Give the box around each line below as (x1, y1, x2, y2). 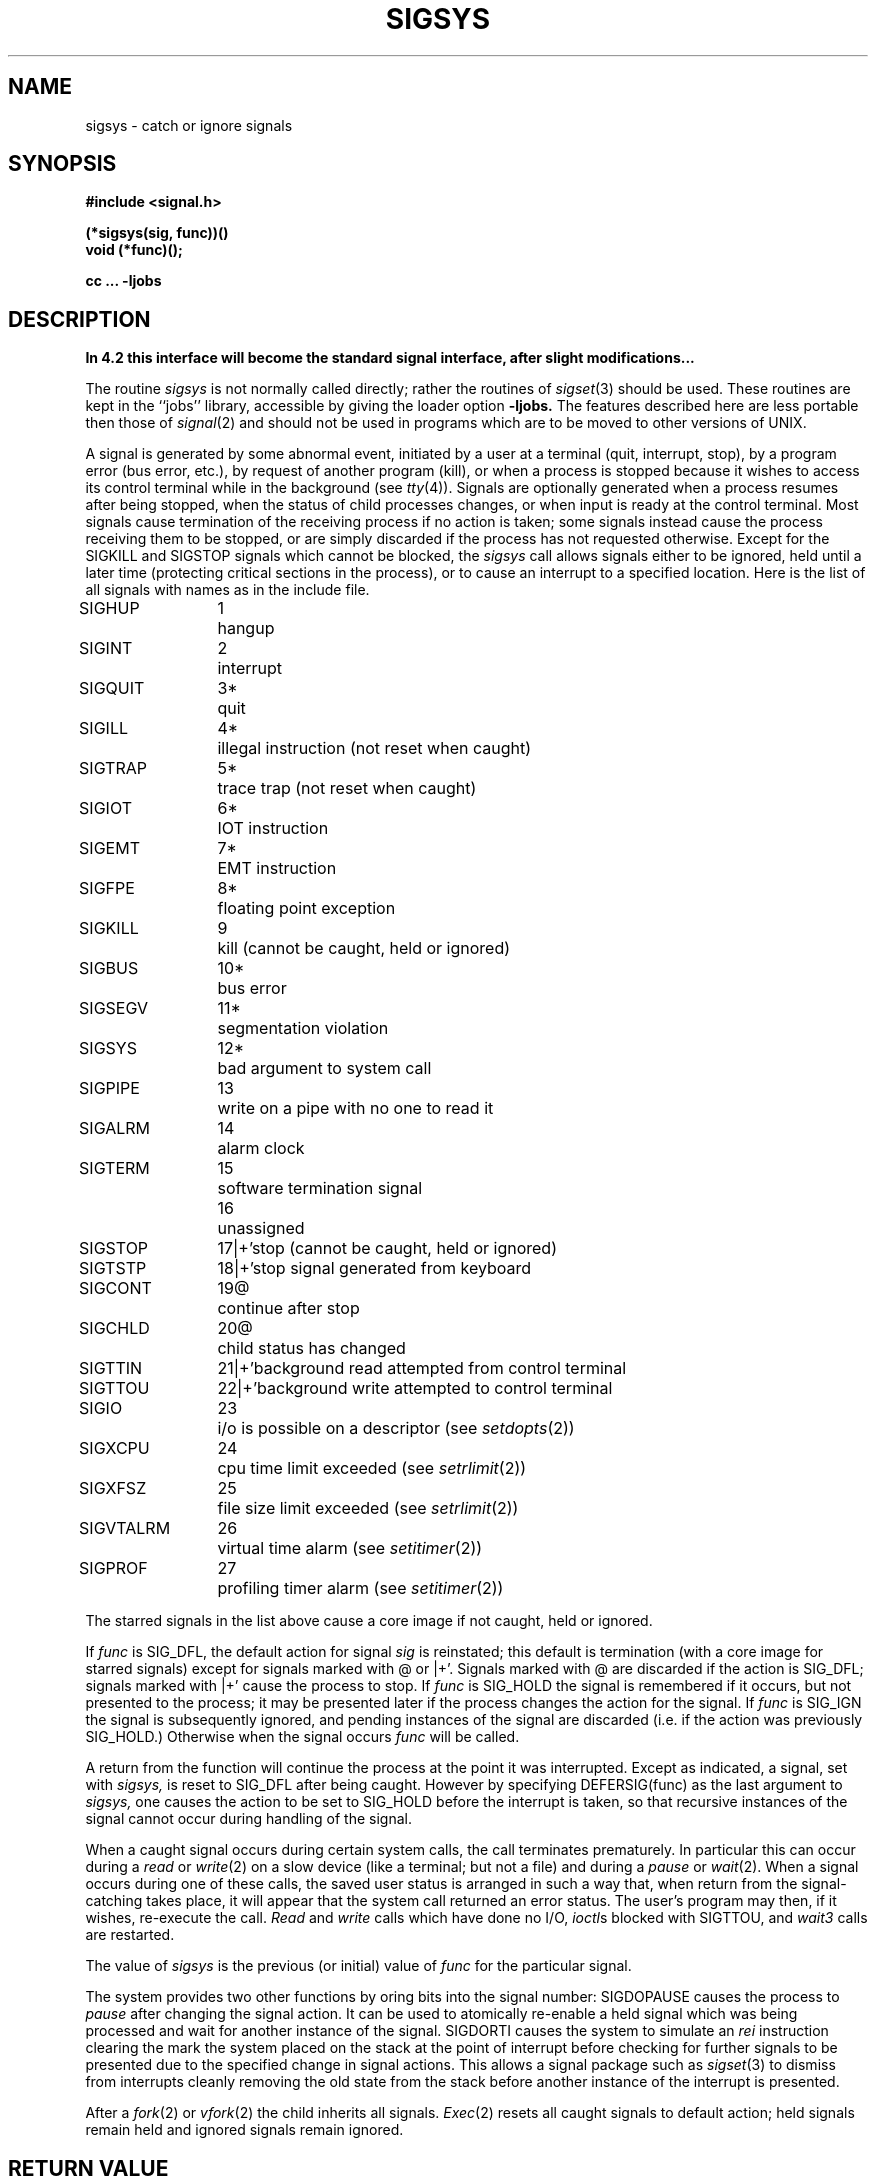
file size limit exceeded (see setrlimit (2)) (217, 1498, 519, 1519)
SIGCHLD (79, 1318, 150, 1339)
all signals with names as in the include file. (85, 581, 370, 599)
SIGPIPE (79, 1078, 140, 1099)
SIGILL (79, 718, 128, 739)
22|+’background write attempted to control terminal (217, 1378, 613, 1399)
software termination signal (217, 1178, 423, 1199)
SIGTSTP (79, 1258, 147, 1279)
